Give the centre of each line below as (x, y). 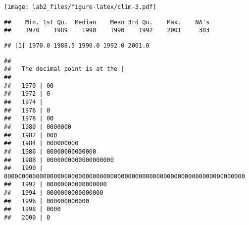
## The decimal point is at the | (64, 69)
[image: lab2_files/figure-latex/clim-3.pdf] (80, 7)
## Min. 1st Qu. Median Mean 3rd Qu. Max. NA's (107, 22)
